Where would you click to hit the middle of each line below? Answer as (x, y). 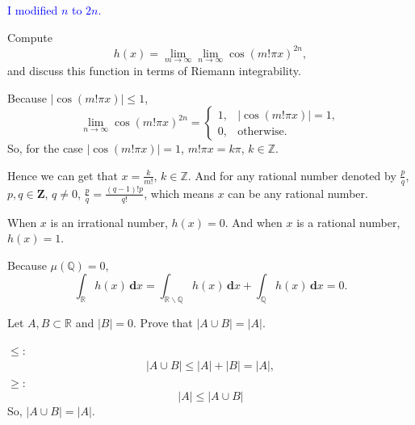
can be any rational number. (298, 193)
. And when (254, 222)
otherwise (261, 131)
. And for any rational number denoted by (292, 175)
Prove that (166, 323)
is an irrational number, (109, 222)
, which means (179, 193)
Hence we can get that (63, 175)
